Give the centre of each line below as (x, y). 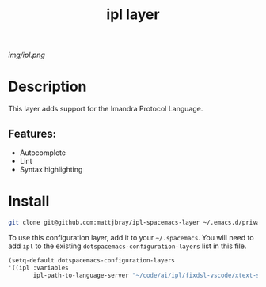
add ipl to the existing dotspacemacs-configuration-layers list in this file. (127, 246)
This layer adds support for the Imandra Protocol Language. (106, 109)
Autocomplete (42, 153)
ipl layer (133, 15)
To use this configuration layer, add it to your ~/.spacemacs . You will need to (131, 237)
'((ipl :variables (38, 268)
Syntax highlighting (51, 169)
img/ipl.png (27, 55)
